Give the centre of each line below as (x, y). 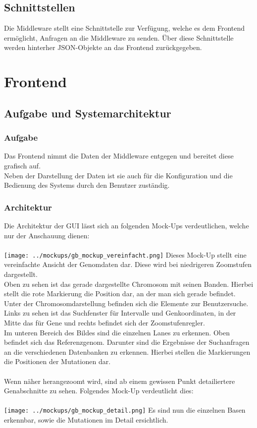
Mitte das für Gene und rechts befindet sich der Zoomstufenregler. (104, 322)
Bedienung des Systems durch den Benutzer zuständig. (87, 185)
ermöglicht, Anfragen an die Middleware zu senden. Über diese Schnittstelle (119, 37)
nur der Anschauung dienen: (47, 235)
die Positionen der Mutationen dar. (57, 361)
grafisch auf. (23, 165)
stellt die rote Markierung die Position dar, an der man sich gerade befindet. (120, 294)
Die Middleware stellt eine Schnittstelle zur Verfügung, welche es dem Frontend (125, 28)
